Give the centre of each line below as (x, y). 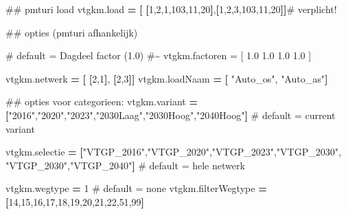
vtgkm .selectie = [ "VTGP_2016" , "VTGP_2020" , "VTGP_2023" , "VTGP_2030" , (173, 152)
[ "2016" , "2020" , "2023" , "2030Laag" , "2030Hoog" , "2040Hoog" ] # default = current (171, 115)
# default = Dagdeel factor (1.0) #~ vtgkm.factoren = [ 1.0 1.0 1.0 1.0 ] (159, 55)
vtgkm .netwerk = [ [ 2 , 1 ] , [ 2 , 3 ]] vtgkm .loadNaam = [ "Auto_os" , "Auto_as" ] (167, 78)
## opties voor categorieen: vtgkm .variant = (102, 101)
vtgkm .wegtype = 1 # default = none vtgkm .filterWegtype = (136, 188)
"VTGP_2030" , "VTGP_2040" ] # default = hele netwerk (125, 165)
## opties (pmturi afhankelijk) (72, 32)
